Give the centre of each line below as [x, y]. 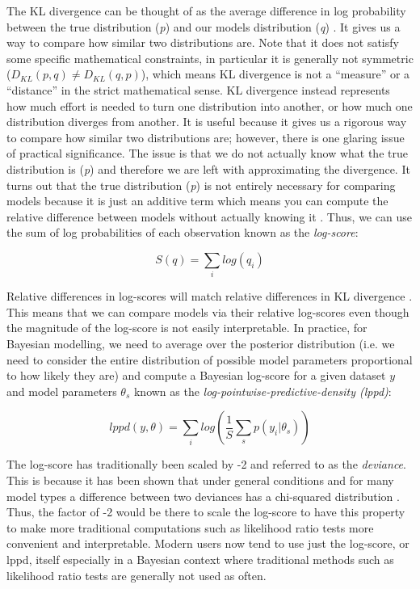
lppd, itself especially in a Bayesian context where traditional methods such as [200, 559]
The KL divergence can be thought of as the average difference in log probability [206, 11]
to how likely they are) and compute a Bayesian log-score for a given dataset [196, 375]
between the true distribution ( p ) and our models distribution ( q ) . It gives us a [204, 26]
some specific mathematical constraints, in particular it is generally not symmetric [210, 58]
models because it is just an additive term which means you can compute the [197, 201]
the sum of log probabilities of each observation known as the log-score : [183, 232]
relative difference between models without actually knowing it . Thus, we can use [209, 216]
